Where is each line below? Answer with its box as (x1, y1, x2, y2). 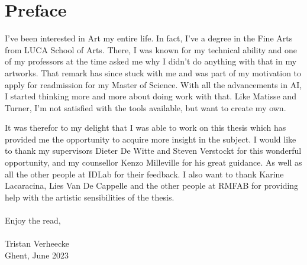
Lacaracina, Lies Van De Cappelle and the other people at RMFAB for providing (5, 179, 299, 192)
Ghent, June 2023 (5, 248, 69, 261)
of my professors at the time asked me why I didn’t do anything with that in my (5, 55, 297, 67)
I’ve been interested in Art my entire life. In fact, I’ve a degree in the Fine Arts (5, 32, 293, 44)
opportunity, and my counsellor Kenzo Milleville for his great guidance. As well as (5, 156, 302, 169)
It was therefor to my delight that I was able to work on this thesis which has (5, 121, 286, 134)
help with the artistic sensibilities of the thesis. (5, 190, 174, 203)
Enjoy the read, (5, 214, 61, 227)
